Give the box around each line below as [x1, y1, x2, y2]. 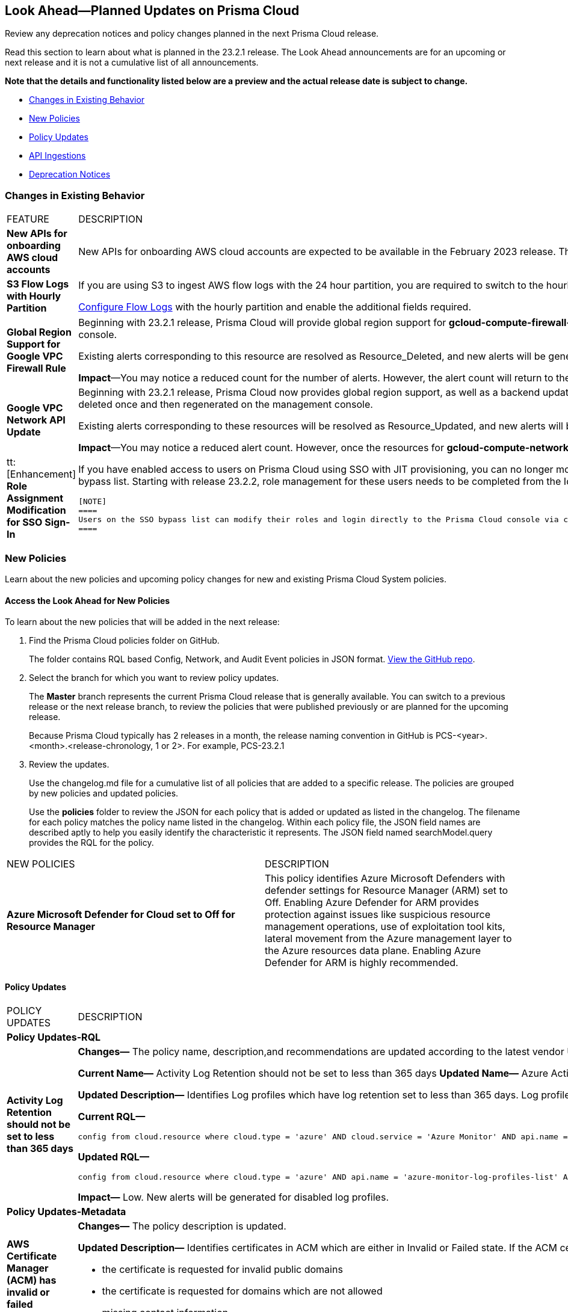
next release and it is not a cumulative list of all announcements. [5, 57, 259, 68]
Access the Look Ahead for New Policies [5, 595, 170, 606]
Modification [7, 504, 66, 517]
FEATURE [7, 213, 49, 226]
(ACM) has [7, 1274, 57, 1287]
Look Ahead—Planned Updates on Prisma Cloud [5, 3, 300, 18]
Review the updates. [29, 759, 110, 770]
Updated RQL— [78, 1151, 149, 1163]
